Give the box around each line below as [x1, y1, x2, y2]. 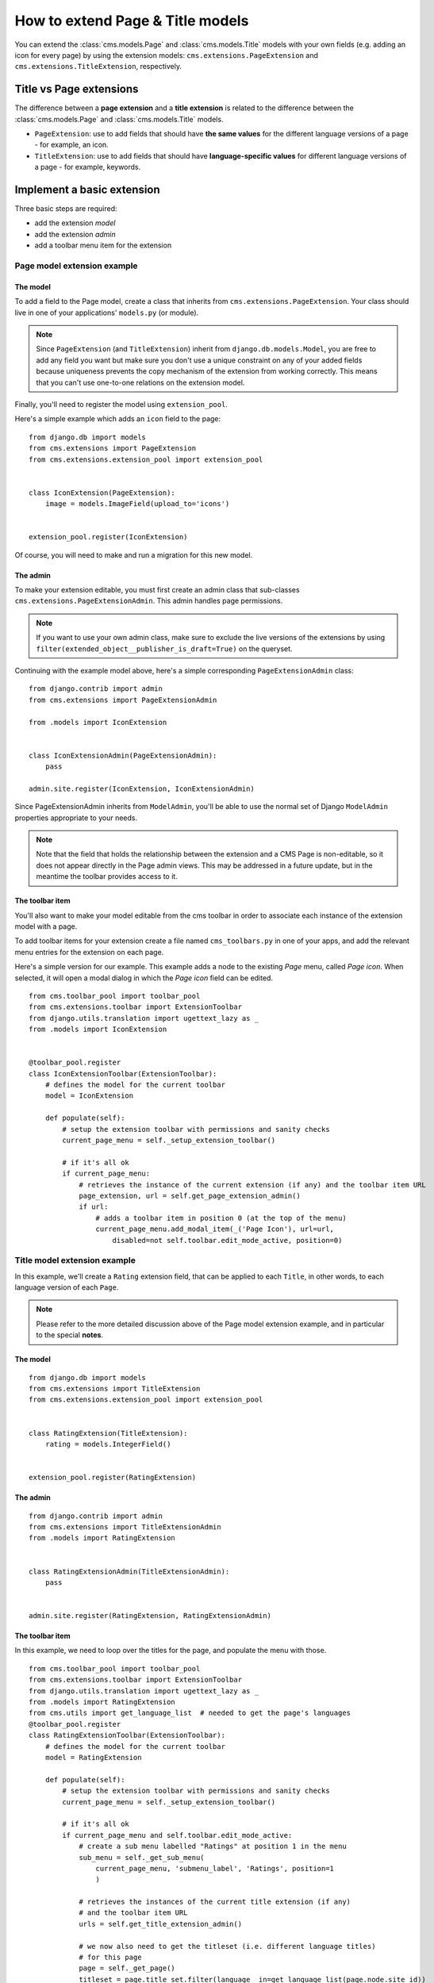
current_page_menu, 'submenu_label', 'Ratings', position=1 [95, 1864, 335, 1873]
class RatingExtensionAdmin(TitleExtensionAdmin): [29, 1567, 230, 1576]
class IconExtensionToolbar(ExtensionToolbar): [29, 1069, 217, 1078]
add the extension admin [34, 229, 117, 239]
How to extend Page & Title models [14, 12, 249, 29]
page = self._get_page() [79, 1964, 176, 1973]
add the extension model [34, 218, 116, 228]
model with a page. [14, 922, 78, 931]
